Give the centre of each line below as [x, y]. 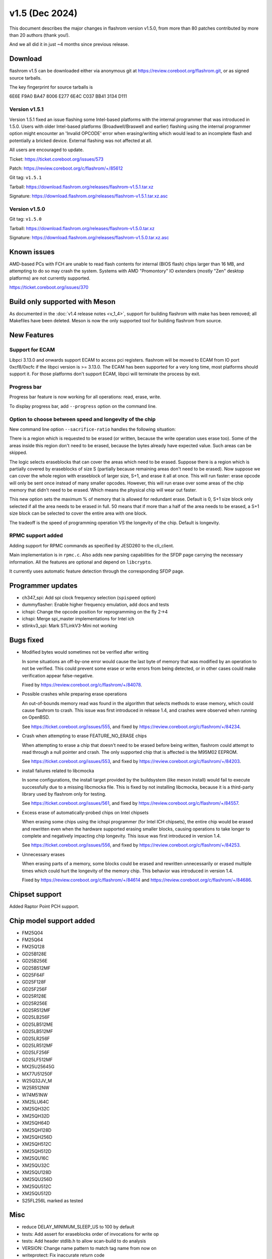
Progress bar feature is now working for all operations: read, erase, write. [85, 397]
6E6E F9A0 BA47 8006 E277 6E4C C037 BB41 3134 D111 [68, 96]
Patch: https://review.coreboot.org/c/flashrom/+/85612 [66, 168]
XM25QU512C [37, 1186]
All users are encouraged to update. [47, 150]
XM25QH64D [36, 1123]
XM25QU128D [37, 1172]
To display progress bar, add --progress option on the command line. [83, 406]
